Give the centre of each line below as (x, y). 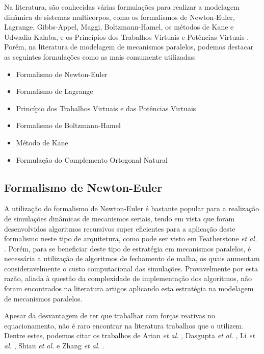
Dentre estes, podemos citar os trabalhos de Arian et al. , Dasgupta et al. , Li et (129, 335)
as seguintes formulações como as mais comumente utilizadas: (100, 56)
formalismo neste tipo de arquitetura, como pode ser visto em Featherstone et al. (131, 238)
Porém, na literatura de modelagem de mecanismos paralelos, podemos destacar (129, 47)
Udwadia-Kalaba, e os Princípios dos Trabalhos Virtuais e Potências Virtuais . (127, 36)
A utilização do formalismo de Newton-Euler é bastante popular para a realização (132, 208)
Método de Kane (42, 142)
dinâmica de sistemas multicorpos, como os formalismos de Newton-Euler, (120, 17)
